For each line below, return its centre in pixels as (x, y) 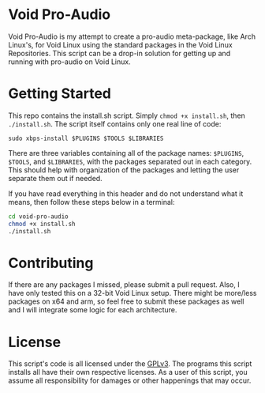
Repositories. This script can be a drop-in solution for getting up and (119, 53)
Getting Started (60, 94)
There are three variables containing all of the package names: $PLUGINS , (126, 153)
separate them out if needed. (55, 178)
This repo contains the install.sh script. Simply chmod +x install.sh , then (127, 115)
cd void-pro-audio (38, 216)
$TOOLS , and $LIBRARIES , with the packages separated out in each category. (130, 161)
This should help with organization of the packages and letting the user (124, 170)
